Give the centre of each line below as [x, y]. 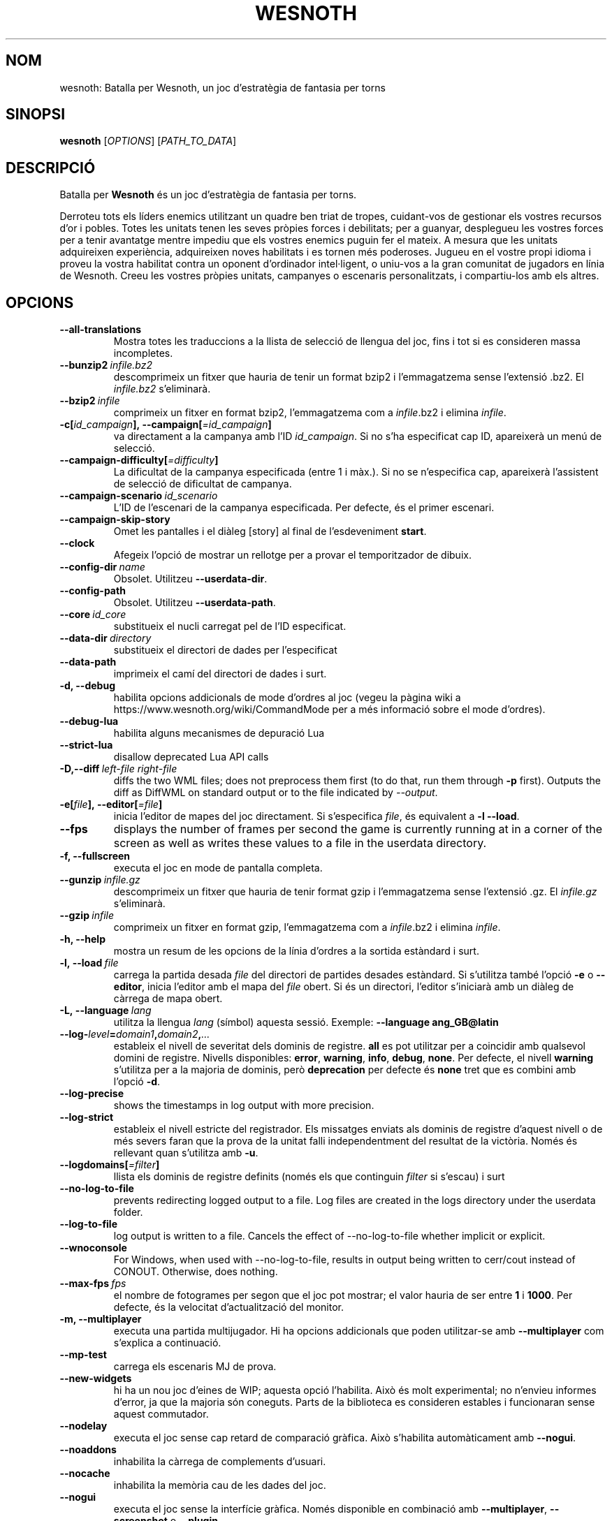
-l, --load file [89, 963]
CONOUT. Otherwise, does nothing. [196, 1272]
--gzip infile [87, 916]
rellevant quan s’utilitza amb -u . [186, 1153]
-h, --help [82, 939]
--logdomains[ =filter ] [110, 1165]
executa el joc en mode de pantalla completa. [218, 868]
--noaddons [88, 1450]
